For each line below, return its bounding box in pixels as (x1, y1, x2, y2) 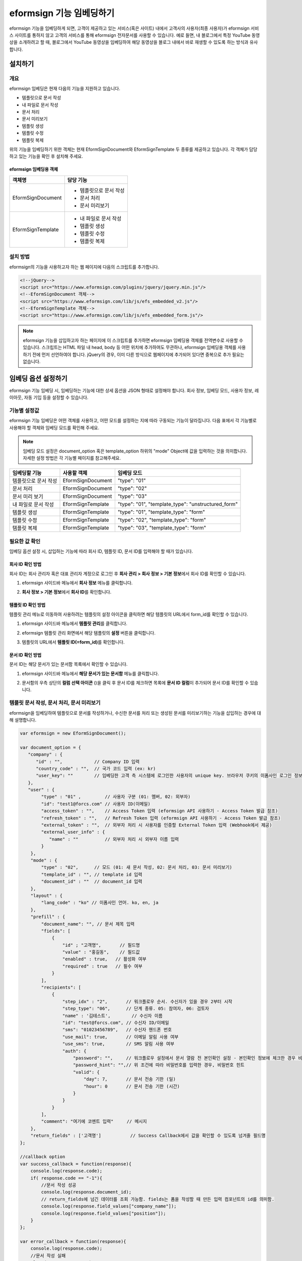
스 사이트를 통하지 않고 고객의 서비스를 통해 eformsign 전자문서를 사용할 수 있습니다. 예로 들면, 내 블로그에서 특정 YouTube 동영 (9, 32, 260, 38)
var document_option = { (20, 744, 82, 750)
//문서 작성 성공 (41, 1182, 77, 1188)
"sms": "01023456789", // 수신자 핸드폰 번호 (62, 1027, 172, 1033)
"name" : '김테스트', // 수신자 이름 (62, 1013, 163, 1018)
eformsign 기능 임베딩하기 (9, 8, 115, 19)
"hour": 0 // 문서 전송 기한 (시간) (83, 1083, 180, 1089)
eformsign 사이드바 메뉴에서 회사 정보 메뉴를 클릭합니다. (22, 580, 133, 586)
